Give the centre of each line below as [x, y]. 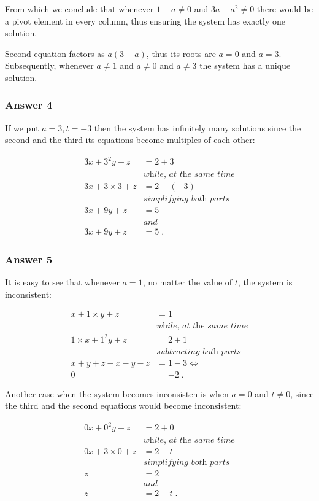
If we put [22, 127]
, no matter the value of [187, 282]
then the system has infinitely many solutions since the [198, 127]
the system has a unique [245, 65]
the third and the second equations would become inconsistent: [123, 406]
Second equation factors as [55, 53]
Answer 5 [29, 259]
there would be [285, 9]
